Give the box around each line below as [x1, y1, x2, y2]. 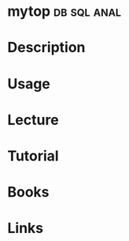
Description [7, 39, 86, 57]
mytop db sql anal [7, 2, 122, 21]
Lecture [7, 111, 60, 129]
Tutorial [7, 147, 60, 164]
